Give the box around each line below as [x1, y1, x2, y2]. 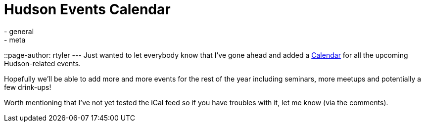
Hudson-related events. [4, 59, 81, 68]
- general [4, 27, 34, 36]
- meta [4, 35, 26, 44]
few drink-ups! [4, 83, 51, 91]
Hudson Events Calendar [4, 1, 171, 18]
